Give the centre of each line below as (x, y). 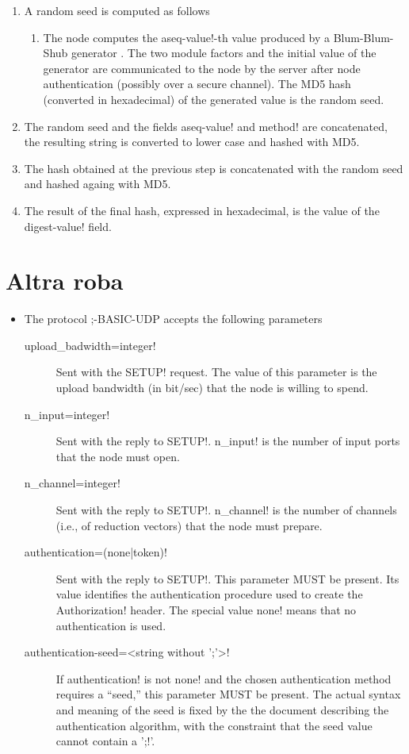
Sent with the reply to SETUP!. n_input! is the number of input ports (228, 441)
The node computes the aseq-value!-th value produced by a (187, 37)
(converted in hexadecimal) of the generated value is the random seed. (214, 99)
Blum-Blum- (363, 37)
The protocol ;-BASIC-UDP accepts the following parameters (173, 319)
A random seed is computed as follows (117, 10)
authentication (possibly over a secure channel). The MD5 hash (197, 84)
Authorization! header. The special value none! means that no (206, 609)
